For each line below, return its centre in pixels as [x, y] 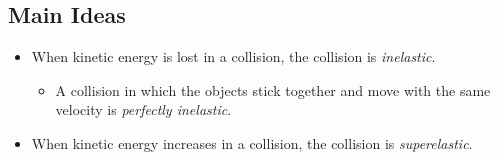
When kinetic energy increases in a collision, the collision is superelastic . [252, 142]
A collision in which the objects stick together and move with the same [273, 89]
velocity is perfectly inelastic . [143, 109]
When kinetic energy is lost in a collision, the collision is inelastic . [233, 56]
